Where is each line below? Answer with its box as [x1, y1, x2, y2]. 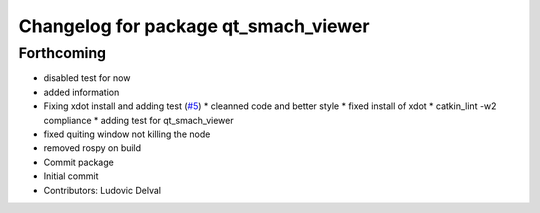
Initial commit [43, 170, 99, 182]
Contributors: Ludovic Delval [43, 184, 162, 196]
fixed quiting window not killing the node [43, 128, 211, 140]
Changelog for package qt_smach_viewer [18, 15, 370, 37]
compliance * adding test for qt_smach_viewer [43, 114, 234, 126]
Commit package [43, 156, 114, 168]
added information [43, 86, 120, 98]
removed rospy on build [43, 142, 142, 154]
